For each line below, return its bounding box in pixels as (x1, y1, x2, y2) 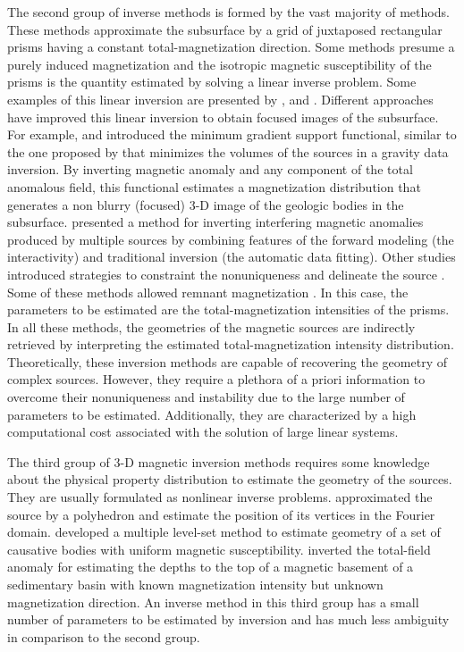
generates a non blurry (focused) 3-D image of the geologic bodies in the (7, 195, 404, 213)
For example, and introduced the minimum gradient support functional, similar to (7, 125, 457, 144)
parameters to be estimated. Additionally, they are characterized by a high (7, 405, 417, 423)
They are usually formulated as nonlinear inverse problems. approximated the (7, 488, 433, 506)
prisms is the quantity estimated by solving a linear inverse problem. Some (7, 72, 417, 91)
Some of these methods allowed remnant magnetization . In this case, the (7, 282, 409, 301)
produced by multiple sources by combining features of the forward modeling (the (7, 230, 454, 248)
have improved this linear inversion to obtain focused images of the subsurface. (7, 107, 439, 126)
